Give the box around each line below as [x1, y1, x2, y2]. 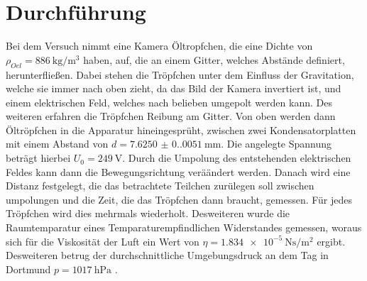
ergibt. [317, 233, 346, 248]
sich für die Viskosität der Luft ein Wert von [6, 233, 199, 248]
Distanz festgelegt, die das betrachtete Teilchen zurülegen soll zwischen [6, 178, 314, 193]
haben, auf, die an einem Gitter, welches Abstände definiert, [83, 52, 345, 67]
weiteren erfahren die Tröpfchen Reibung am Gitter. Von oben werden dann [6, 109, 336, 123]
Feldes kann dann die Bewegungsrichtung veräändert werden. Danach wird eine [6, 164, 351, 179]
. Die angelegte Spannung [221, 136, 332, 151]
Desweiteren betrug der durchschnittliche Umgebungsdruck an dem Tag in [6, 248, 329, 263]
